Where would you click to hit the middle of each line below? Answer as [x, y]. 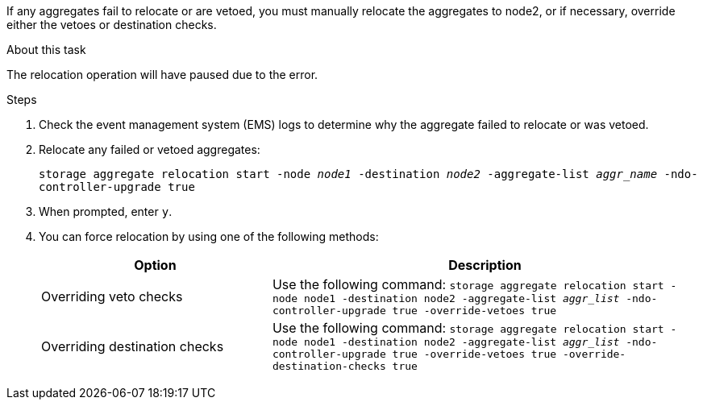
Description [485, 265]
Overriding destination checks [133, 346]
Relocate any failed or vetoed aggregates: [150, 149]
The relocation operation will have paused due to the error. [162, 75]
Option [155, 265]
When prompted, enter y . [106, 211]
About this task [46, 50]
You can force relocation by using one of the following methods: [209, 236]
